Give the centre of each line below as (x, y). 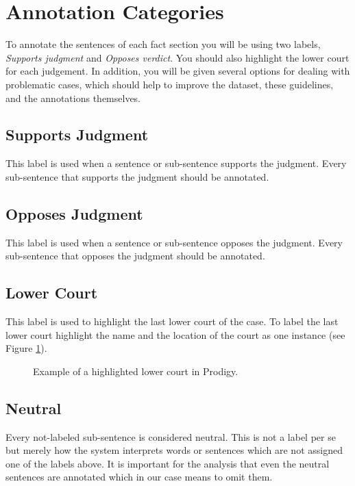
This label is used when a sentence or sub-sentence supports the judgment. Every (176, 163)
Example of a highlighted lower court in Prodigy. (136, 371)
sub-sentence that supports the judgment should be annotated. (137, 176)
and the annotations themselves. (73, 98)
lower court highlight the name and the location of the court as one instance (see (175, 334)
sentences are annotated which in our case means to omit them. (139, 477)
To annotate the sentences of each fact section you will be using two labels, (163, 44)
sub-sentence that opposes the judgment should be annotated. (135, 256)
